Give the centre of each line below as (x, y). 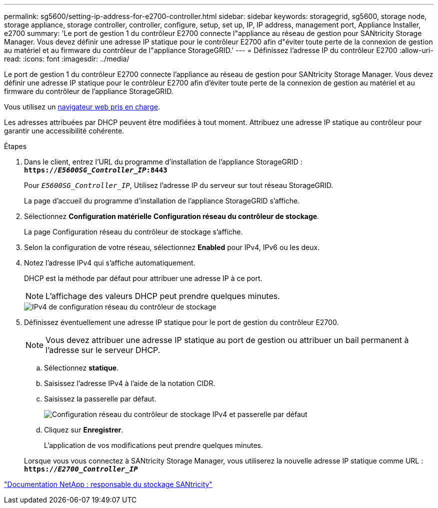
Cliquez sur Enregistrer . (84, 430)
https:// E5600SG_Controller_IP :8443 (96, 170)
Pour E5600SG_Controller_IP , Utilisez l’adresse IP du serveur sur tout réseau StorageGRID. (179, 185)
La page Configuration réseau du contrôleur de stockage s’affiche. (133, 232)
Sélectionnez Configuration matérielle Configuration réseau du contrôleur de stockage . (172, 216)
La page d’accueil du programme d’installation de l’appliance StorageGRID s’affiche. (162, 201)
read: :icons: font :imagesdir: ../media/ (67, 59)
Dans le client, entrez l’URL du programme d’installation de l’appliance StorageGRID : (163, 162)
